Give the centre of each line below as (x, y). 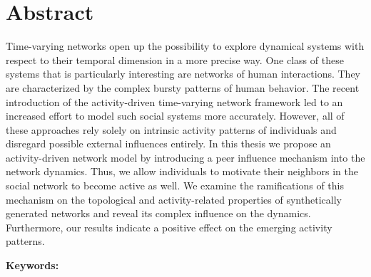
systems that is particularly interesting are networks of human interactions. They (183, 74)
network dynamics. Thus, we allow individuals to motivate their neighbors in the (182, 171)
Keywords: (32, 265)
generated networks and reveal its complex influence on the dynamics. (158, 213)
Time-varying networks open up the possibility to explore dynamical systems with (185, 46)
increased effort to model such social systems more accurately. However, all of (175, 116)
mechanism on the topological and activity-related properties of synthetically (174, 199)
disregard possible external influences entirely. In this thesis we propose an (168, 143)
